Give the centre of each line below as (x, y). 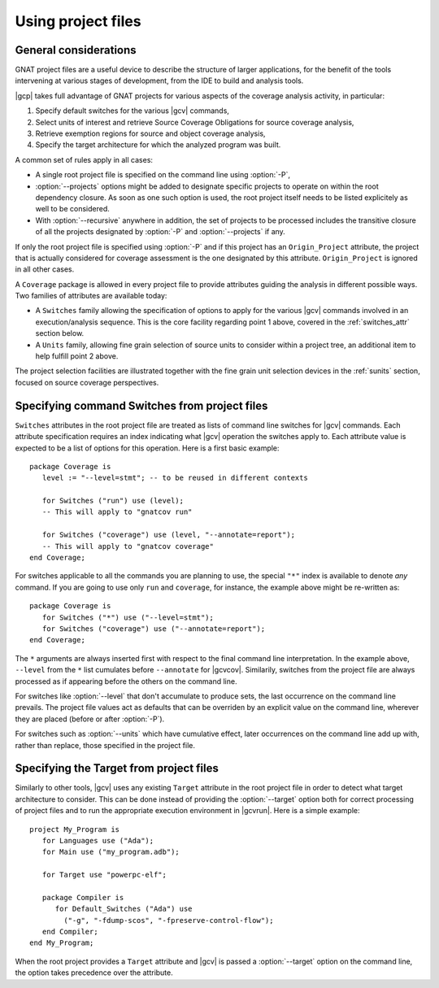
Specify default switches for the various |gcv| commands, (132, 111)
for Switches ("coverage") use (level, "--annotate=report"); (169, 535)
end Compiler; (70, 932)
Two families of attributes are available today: (91, 296)
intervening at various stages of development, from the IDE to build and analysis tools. (159, 81)
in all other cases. (45, 269)
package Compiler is (83, 897)
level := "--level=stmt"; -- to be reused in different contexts (175, 478)
